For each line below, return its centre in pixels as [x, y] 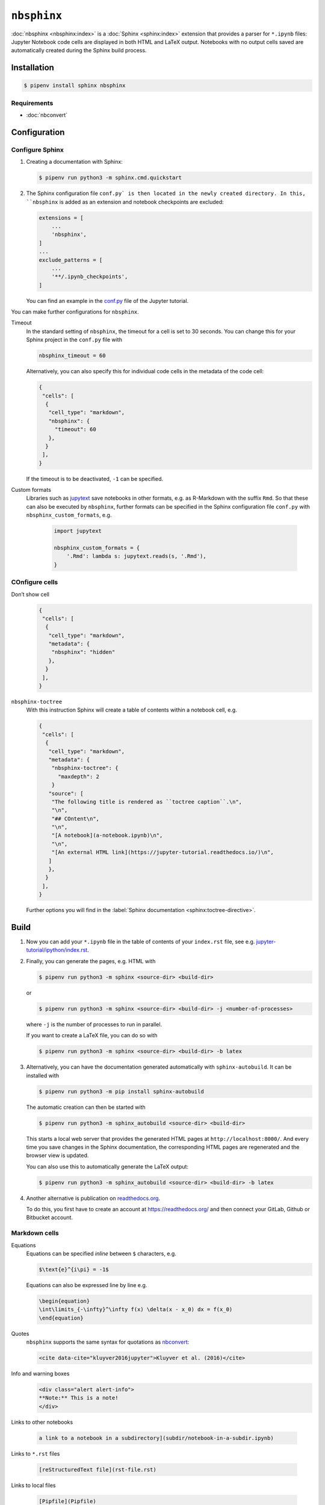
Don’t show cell [30, 594]
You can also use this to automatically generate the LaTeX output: [107, 1166]
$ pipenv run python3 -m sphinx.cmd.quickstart [110, 178]
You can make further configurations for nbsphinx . [75, 312]
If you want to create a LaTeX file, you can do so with [92, 1035]
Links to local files [33, 1485]
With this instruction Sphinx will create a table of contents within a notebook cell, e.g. [132, 710]
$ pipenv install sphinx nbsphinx [75, 85]
